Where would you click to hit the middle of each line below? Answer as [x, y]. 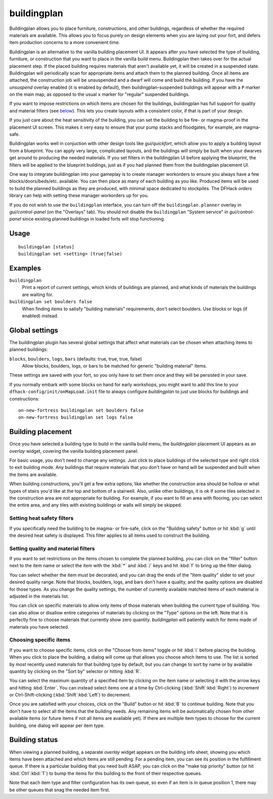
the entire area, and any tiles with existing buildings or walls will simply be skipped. [96, 505]
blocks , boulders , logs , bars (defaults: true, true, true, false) [76, 359]
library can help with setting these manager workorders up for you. [79, 196]
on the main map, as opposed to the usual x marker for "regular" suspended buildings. [99, 94]
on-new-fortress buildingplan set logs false [76, 417]
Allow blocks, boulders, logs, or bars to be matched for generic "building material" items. [115, 366]
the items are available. [33, 475]
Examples [25, 268]
